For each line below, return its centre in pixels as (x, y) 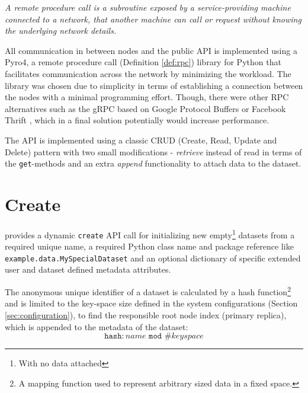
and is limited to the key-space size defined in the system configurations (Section (151, 303)
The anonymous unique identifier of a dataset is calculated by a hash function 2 (148, 291)
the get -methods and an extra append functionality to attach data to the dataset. (153, 163)
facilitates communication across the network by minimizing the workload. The (148, 73)
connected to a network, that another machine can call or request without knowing (153, 19)
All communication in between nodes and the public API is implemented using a (151, 50)
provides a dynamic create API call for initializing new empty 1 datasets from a (150, 234)
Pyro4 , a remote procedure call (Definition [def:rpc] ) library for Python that (143, 62)
